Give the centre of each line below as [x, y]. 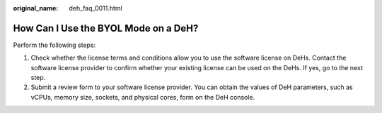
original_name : [36, 8]
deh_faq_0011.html [96, 8]
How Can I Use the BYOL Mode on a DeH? [106, 28]
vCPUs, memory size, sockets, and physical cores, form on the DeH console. [143, 97]
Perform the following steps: [54, 45]
